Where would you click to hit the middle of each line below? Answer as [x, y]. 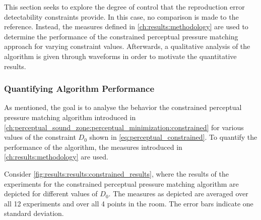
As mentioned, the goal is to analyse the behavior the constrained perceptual [123, 107]
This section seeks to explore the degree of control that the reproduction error [124, 7]
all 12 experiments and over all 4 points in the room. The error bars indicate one [129, 203]
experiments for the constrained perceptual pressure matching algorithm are [121, 183]
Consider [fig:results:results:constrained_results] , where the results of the [116, 173]
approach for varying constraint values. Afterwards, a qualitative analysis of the [127, 46]
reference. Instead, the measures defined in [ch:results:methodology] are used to [126, 26]
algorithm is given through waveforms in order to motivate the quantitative [120, 56]
